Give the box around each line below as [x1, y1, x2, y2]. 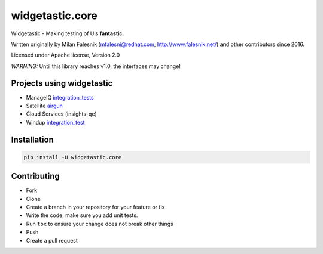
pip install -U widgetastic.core [23, 154, 122, 160]
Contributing [11, 171, 60, 181]
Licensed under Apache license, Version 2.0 [11, 51, 120, 59]
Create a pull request [26, 237, 78, 244]
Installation [11, 134, 54, 144]
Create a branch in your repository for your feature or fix [26, 203, 165, 211]
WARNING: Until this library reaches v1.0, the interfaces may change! [11, 63, 181, 70]
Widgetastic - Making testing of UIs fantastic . [11, 30, 124, 37]
